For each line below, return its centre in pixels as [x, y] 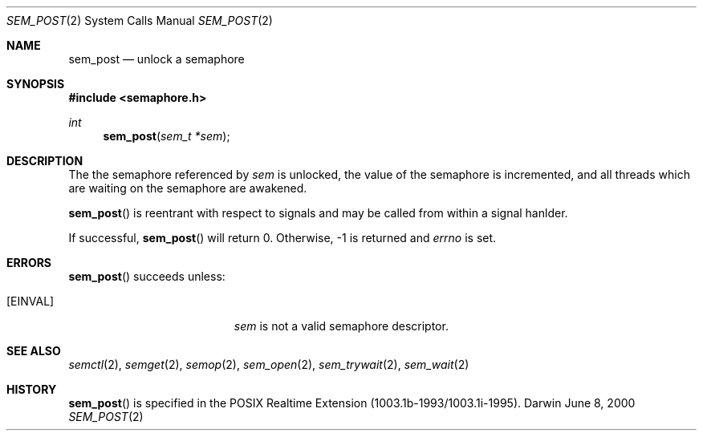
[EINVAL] [30, 301]
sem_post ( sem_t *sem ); [167, 136]
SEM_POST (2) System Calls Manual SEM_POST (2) [140, 20]
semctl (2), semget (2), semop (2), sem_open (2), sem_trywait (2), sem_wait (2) [269, 364]
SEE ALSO [34, 351]
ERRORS [29, 263]
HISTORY [32, 389]
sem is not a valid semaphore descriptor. [341, 326]
